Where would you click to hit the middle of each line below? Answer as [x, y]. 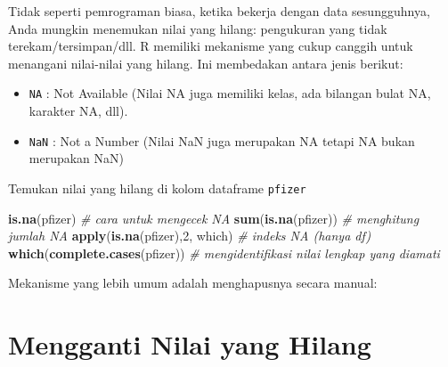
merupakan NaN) [77, 158]
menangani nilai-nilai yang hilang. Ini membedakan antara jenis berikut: [206, 63]
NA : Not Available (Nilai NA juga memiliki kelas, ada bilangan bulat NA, [230, 93]
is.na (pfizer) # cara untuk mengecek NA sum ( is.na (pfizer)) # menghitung [214, 218]
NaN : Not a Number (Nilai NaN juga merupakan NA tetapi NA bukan [222, 140]
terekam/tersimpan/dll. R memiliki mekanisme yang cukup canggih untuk [211, 46]
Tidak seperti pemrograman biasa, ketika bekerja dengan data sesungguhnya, [219, 11]
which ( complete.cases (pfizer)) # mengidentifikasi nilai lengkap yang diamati [224, 253]
